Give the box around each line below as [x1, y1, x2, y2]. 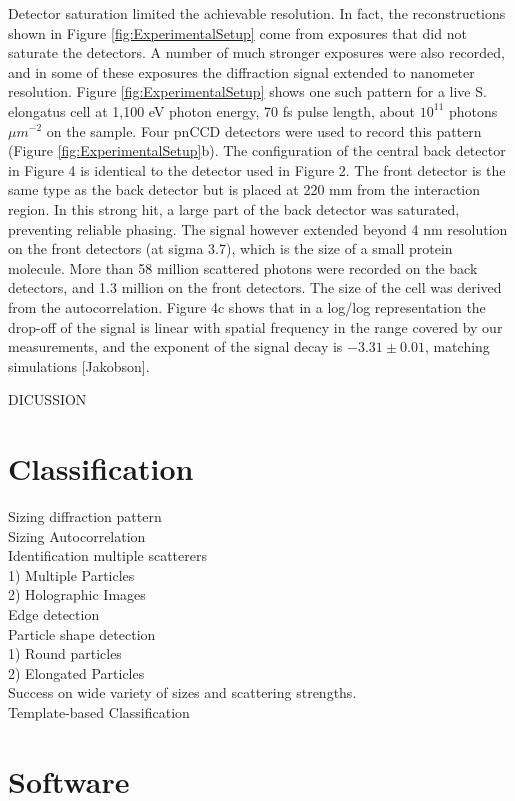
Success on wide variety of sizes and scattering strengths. [8, 682, 357, 703]
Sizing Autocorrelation [8, 525, 146, 546]
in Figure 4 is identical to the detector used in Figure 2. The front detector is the [8, 159, 506, 180]
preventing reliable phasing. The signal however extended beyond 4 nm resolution [8, 218, 508, 239]
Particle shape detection [8, 623, 156, 644]
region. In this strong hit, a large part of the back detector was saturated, [8, 198, 460, 219]
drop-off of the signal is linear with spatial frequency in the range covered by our [8, 316, 503, 337]
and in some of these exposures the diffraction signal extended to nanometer [8, 61, 475, 82]
